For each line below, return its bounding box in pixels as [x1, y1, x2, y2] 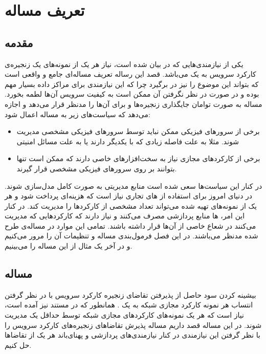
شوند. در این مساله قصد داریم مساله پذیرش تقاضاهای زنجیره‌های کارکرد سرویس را [5, 319, 262, 330]
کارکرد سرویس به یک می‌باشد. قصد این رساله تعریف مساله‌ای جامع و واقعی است [5, 69, 256, 79]
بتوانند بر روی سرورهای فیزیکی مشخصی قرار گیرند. [16, 163, 177, 173]
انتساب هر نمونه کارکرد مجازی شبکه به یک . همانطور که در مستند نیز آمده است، [5, 299, 253, 310]
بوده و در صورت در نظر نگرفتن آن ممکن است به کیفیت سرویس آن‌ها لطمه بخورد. [5, 88, 259, 99]
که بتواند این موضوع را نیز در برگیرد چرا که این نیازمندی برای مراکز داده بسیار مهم [5, 78, 259, 89]
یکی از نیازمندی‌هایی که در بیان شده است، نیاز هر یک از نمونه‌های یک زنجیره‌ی [5, 58, 243, 69]
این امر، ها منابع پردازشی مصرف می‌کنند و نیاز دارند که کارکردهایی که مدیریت [5, 210, 245, 221]
